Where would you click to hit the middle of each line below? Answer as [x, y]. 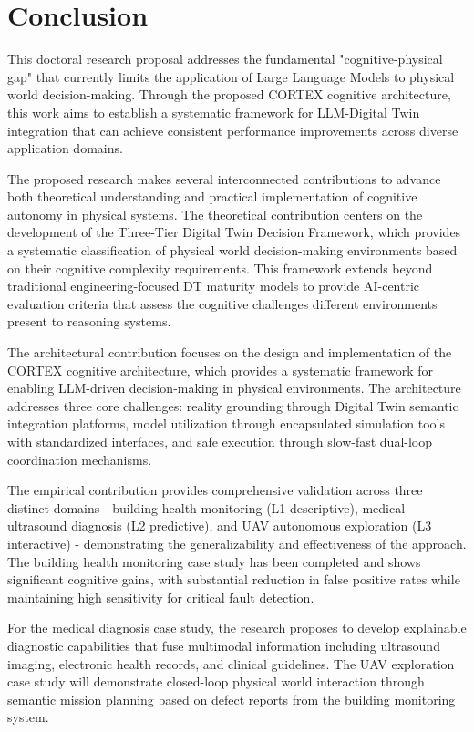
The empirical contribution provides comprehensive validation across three [215, 490]
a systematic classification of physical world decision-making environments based [232, 250]
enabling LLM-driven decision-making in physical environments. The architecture [234, 388]
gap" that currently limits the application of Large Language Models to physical [231, 76]
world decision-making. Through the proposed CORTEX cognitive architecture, [229, 94]
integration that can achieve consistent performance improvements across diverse [233, 130]
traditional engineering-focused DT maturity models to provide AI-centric [214, 286]
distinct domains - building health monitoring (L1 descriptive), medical [206, 507]
